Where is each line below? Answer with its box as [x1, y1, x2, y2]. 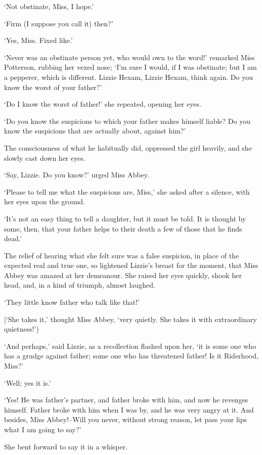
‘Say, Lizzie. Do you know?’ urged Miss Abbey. [4, 169, 149, 180]
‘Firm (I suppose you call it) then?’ [4, 18, 113, 28]
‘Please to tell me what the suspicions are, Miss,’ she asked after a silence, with [4, 186, 250, 197]
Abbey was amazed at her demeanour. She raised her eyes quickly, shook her [4, 269, 242, 280]
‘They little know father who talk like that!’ [4, 297, 140, 307]
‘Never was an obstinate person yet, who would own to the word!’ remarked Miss [4, 52, 255, 62]
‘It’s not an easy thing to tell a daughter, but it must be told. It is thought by [4, 213, 246, 223]
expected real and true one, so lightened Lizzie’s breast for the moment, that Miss [4, 260, 258, 270]
